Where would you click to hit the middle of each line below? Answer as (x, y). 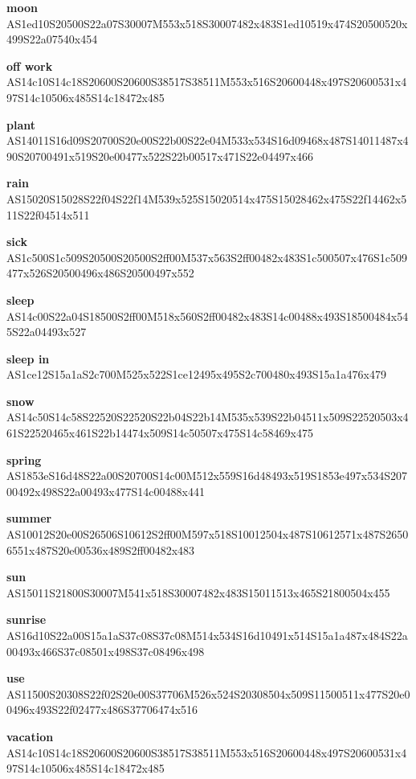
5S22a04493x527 (47, 332)
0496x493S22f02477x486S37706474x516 (102, 709)
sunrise (27, 619)
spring (24, 459)
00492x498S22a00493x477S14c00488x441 (106, 491)
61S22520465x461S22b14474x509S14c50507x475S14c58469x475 (160, 433)
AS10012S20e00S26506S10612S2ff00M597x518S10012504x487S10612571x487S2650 (208, 534)
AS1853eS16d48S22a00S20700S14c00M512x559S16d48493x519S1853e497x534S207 (207, 476)
